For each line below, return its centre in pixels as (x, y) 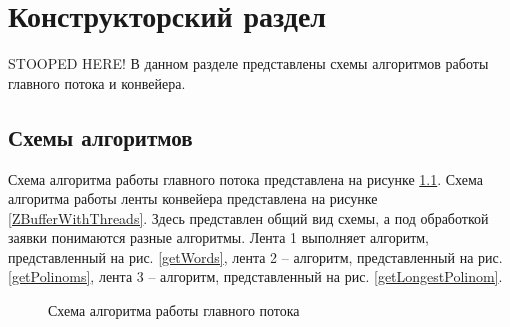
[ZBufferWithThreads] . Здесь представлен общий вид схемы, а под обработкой (248, 217)
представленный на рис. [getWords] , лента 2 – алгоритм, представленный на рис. (255, 256)
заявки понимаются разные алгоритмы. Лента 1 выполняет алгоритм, (218, 237)
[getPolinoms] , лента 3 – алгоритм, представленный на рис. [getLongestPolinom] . (255, 276)
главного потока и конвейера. (97, 82)
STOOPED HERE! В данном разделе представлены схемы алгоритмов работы (248, 63)
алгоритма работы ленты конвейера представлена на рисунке (193, 198)
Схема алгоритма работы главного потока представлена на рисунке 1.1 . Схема (245, 178)
